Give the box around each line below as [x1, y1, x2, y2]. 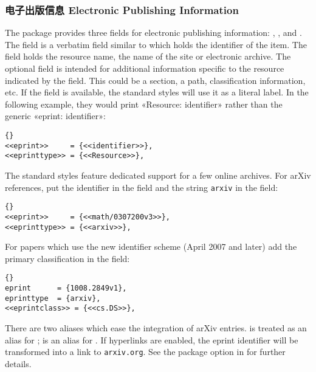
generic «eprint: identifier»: [5, 109, 106, 122]
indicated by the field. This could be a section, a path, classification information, [5, 74, 306, 86]
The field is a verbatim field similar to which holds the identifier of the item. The [5, 38, 307, 50]
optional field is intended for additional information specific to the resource [5, 62, 284, 74]
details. [5, 357, 32, 370]
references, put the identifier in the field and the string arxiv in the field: [5, 181, 278, 193]
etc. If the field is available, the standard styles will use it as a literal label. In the [5, 86, 309, 98]
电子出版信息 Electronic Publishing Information [5, 2, 239, 17]
